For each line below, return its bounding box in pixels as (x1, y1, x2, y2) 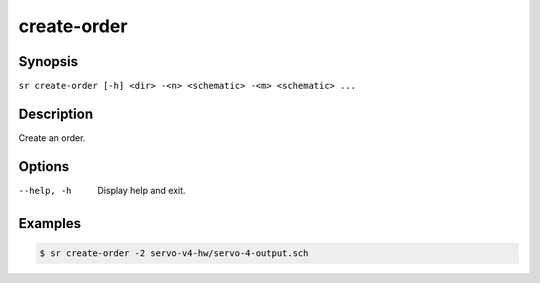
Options (18, 158, 70, 175)
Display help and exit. (97, 184, 186, 196)
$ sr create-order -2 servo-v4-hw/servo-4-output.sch (39, 247, 309, 259)
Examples (18, 215, 82, 232)
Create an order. (18, 131, 86, 144)
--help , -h (18, 185, 72, 196)
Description (18, 105, 94, 122)
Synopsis (18, 53, 79, 70)
